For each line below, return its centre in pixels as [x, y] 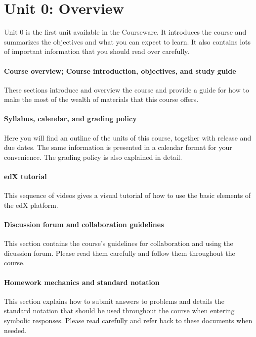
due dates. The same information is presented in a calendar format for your [118, 147]
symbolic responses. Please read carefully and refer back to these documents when [128, 320]
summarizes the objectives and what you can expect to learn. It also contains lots [128, 41]
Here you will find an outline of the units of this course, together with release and [128, 137]
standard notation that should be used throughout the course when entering [119, 311]
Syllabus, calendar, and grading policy [70, 119]
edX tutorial [25, 176]
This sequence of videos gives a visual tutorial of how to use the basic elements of [128, 195]
